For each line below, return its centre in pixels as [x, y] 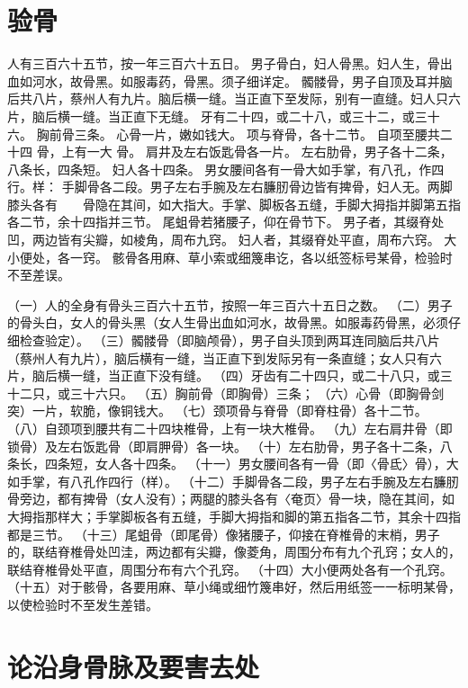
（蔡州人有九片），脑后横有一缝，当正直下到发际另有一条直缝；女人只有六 [225, 357]
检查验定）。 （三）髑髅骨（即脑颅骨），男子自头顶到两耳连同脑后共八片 [229, 340]
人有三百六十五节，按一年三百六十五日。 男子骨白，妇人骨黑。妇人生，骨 [224, 63]
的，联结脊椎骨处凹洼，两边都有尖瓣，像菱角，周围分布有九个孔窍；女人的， [234, 552]
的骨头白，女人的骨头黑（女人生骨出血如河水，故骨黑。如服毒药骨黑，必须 [228, 322]
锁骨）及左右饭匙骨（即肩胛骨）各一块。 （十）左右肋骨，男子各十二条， [224, 446]
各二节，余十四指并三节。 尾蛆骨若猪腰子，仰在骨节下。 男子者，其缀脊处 [226, 222]
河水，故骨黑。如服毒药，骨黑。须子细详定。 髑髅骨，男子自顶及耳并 [236, 80]
